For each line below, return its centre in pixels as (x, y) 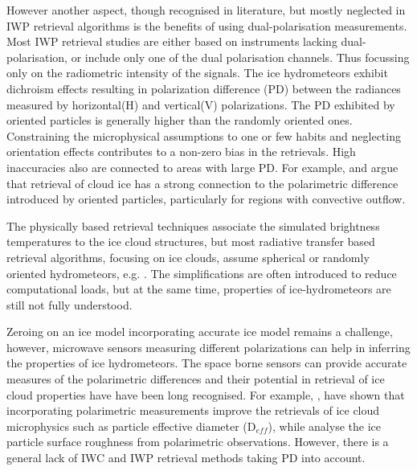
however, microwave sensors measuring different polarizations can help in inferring (208, 347)
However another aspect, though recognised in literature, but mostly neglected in (206, 10)
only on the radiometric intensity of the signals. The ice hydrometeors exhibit (197, 73)
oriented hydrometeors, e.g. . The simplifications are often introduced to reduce (202, 273)
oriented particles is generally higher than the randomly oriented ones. (180, 120)
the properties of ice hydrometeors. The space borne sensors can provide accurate (207, 363)
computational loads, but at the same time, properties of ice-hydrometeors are (199, 289)
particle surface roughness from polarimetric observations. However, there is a (198, 442)
